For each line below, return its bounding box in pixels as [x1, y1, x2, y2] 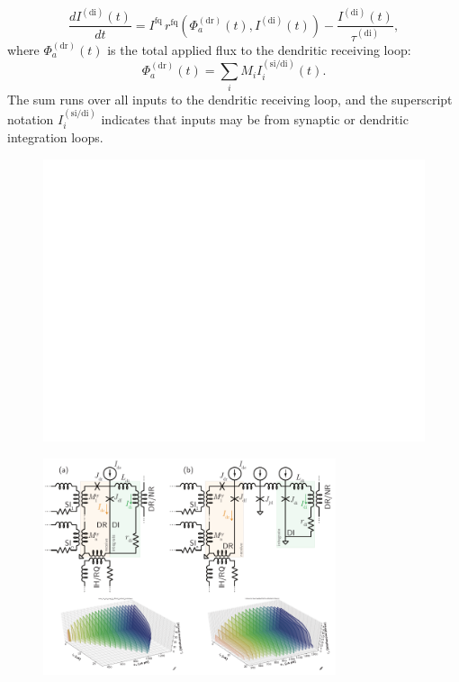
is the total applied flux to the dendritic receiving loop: [107, 40, 411, 59]
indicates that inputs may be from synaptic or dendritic [101, 109, 409, 128]
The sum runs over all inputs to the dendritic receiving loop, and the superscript [7, 89, 453, 108]
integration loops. [7, 128, 103, 147]
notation [7, 109, 54, 128]
